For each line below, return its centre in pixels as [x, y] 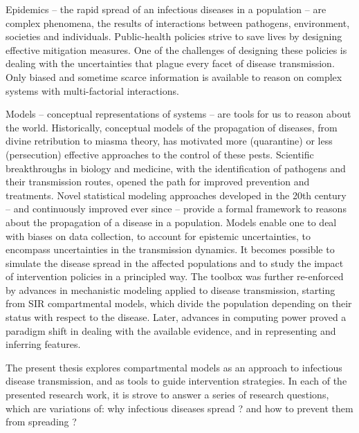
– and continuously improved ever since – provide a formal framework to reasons [176, 209]
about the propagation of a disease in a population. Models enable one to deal [171, 222]
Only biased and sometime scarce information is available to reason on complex [174, 76]
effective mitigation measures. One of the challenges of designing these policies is [176, 49]
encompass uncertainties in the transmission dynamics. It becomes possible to [170, 249]
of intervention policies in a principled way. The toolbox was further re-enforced [175, 276]
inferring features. [43, 344]
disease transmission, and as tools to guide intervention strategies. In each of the [176, 381]
